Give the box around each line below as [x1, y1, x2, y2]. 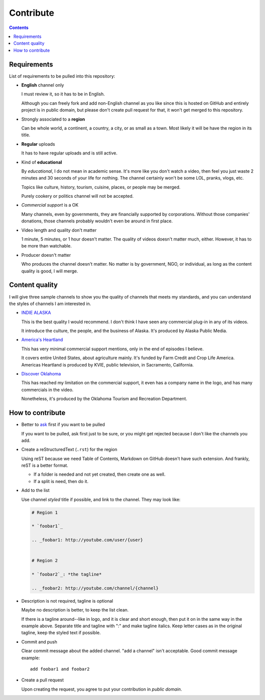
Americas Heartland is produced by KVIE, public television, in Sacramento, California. [21, 362, 194, 367]
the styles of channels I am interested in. [9, 301, 91, 306]
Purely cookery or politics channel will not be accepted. [21, 193, 134, 199]
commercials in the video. [21, 387, 74, 393]
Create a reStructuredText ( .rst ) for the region [21, 447, 117, 453]
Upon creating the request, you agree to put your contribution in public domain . [21, 686, 183, 692]
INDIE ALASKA [21, 310, 51, 316]
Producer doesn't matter [21, 252, 71, 258]
